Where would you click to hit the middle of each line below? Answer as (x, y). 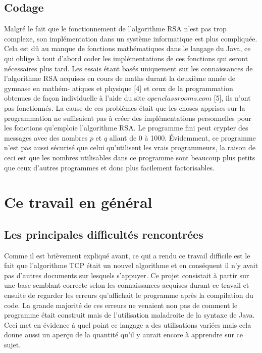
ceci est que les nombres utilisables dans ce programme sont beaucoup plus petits (130, 157)
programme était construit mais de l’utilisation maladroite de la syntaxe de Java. (129, 315)
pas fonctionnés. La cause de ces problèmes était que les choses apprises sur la (125, 107)
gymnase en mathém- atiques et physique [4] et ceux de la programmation (119, 88)
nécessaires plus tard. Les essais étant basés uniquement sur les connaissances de (128, 68)
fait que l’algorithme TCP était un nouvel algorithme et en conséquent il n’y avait (131, 265)
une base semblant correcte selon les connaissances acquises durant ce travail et (127, 285)
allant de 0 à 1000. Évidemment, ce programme (182, 137)
